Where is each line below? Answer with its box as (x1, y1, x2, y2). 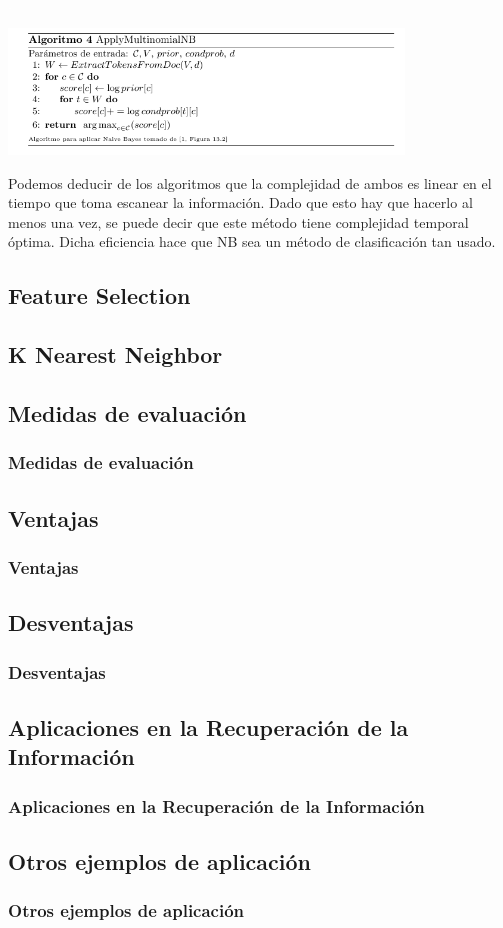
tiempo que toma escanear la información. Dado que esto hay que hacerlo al (8, 192, 473, 213)
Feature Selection (8, 280, 191, 311)
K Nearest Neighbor (8, 339, 223, 370)
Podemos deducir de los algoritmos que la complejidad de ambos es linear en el (8, 172, 492, 193)
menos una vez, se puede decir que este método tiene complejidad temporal (8, 211, 469, 232)
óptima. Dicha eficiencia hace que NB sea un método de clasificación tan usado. (8, 231, 496, 252)
